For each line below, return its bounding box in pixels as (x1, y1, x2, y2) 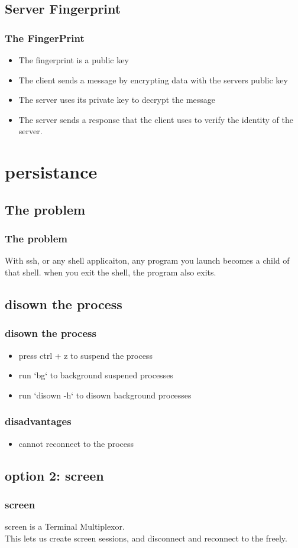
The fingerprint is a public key (18, 54, 129, 66)
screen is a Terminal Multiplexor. (5, 520, 125, 533)
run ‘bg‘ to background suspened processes (18, 369, 173, 381)
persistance (5, 160, 98, 184)
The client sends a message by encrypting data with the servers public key (18, 73, 288, 86)
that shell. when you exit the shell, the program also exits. (5, 265, 216, 278)
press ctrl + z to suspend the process (18, 349, 153, 361)
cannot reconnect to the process (18, 437, 134, 449)
